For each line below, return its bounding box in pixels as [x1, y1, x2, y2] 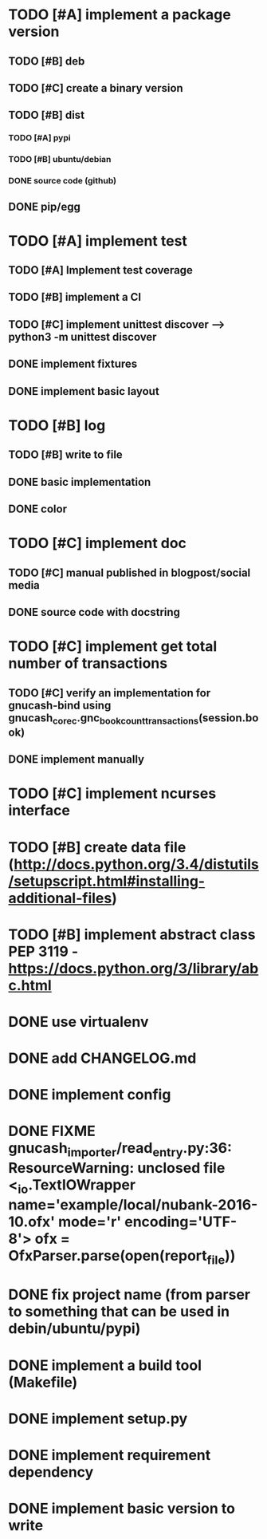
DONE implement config [8, 1086, 171, 1104]
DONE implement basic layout [8, 385, 159, 398]
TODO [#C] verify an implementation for [8, 686, 211, 700]
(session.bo [198, 711, 259, 724]
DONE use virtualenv [8, 1012, 149, 1031]
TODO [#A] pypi [8, 132, 71, 144]
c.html [8, 976, 52, 994]
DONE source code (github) [8, 176, 117, 187]
